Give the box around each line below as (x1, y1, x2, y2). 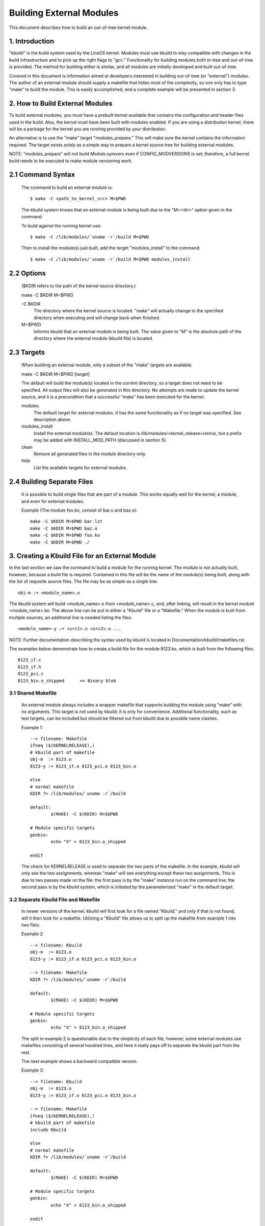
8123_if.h (18, 664, 41, 669)
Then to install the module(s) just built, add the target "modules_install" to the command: (21, 245, 201, 251)
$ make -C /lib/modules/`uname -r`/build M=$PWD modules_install (30, 256, 191, 262)
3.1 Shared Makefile (9, 690, 57, 696)
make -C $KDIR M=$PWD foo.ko (30, 533, 100, 538)
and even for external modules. (21, 498, 84, 504)
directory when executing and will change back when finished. (33, 314, 160, 321)
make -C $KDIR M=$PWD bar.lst (30, 519, 103, 524)
